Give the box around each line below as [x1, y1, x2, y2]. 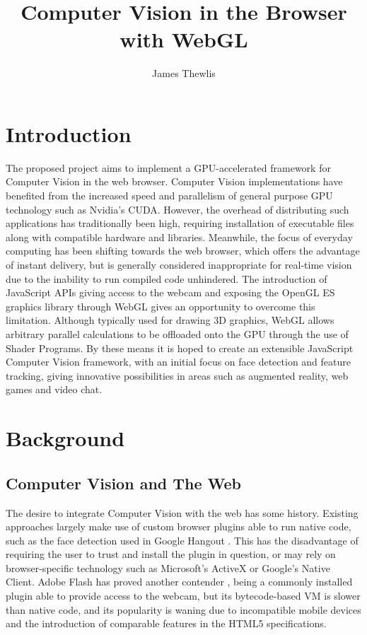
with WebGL [120, 25, 248, 54]
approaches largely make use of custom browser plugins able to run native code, [6, 519, 351, 534]
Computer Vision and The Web [6, 472, 242, 494]
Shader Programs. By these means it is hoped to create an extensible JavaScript [6, 340, 354, 355]
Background [6, 424, 125, 453]
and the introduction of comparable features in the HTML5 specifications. [6, 616, 327, 631]
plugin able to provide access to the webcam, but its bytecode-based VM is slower [6, 588, 361, 603]
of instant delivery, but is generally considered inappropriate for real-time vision [6, 257, 352, 272]
